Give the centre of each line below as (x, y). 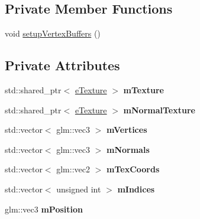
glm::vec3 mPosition (44, 209)
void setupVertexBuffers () (53, 33)
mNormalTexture (159, 109)
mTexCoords (133, 169)
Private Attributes (62, 65)
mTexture (143, 90)
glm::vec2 (73, 169)
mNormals (128, 149)
